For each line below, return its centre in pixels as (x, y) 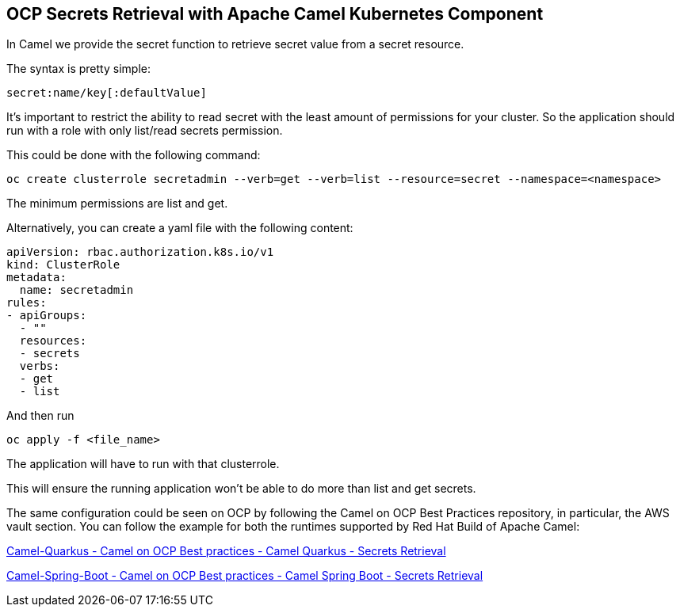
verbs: (40, 366)
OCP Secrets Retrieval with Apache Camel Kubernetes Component (275, 14)
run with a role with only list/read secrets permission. (145, 131)
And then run (40, 416)
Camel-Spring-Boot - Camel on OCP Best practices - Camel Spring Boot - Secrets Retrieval (245, 576)
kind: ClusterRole (63, 265)
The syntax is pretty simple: (78, 69)
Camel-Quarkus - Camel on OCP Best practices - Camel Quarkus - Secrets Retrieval (226, 551)
